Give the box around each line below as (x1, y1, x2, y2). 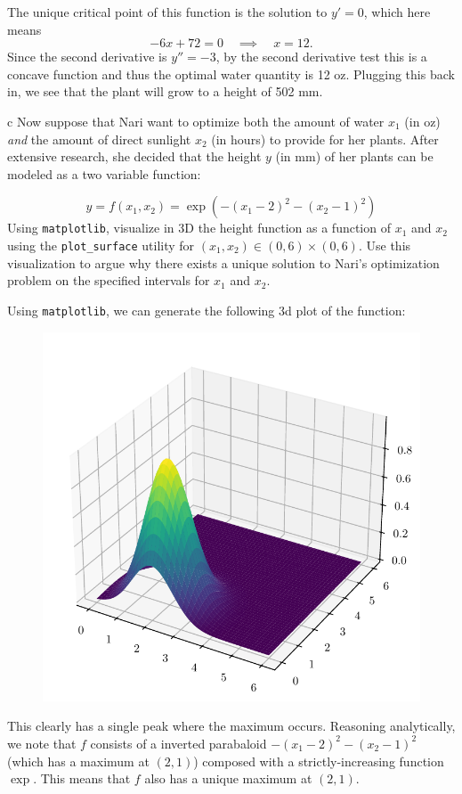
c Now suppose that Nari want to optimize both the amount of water (7, 111, 385, 130)
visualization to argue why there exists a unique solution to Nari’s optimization (7, 253, 440, 272)
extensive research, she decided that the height (7, 147, 262, 166)
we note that (7, 733, 77, 752)
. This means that (33, 769, 131, 788)
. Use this (358, 236, 411, 254)
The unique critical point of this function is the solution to (7, 3, 328, 20)
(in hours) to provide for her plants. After (211, 129, 439, 148)
